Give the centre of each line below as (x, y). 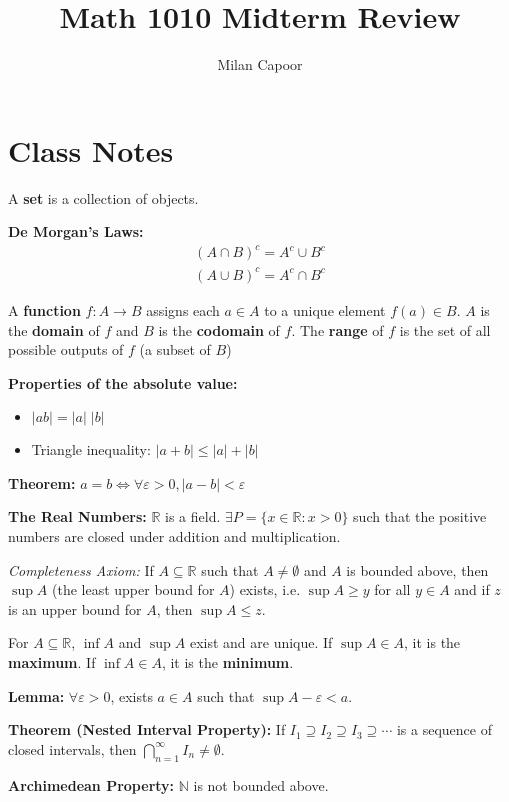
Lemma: (36, 695)
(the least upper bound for (133, 589)
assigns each (183, 309)
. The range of (337, 329)
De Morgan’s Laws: (76, 231)
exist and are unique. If (261, 642)
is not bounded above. (261, 784)
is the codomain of (219, 329)
